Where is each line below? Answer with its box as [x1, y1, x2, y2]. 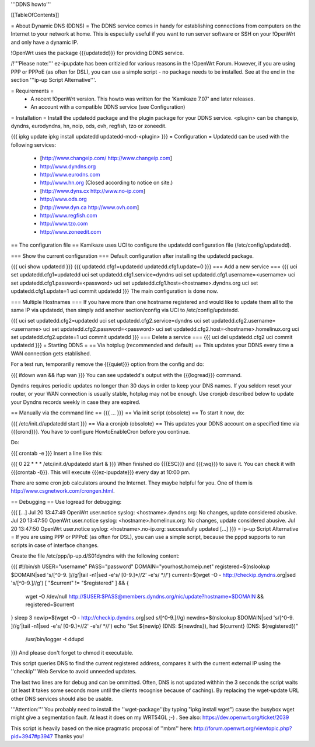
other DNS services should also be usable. [10, 695, 113, 702]
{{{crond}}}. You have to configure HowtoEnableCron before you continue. [10, 428, 190, 435]
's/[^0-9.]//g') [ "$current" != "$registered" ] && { [10, 579, 129, 587]
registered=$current [25, 601, 75, 608]
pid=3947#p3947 [10, 733, 54, 740]
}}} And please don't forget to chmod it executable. [10, 649, 134, 656]
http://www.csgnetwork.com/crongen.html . [10, 487, 115, 494]
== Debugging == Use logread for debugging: [10, 498, 122, 505]
